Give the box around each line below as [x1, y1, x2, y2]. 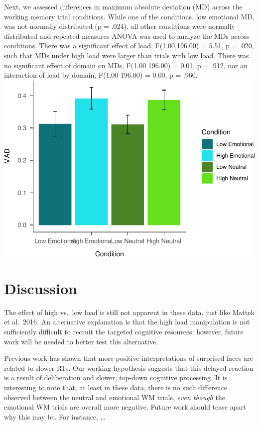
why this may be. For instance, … [4, 411, 106, 422]
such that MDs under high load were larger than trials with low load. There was [4, 50, 249, 60]
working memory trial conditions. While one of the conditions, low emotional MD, [4, 11, 255, 21]
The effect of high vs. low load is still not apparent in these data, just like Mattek [4, 307, 255, 317]
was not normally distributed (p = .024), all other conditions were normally [4, 21, 236, 31]
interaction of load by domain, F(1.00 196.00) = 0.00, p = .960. [4, 70, 198, 80]
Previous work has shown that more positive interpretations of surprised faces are [4, 353, 253, 363]
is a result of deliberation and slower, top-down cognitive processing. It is [4, 372, 228, 383]
